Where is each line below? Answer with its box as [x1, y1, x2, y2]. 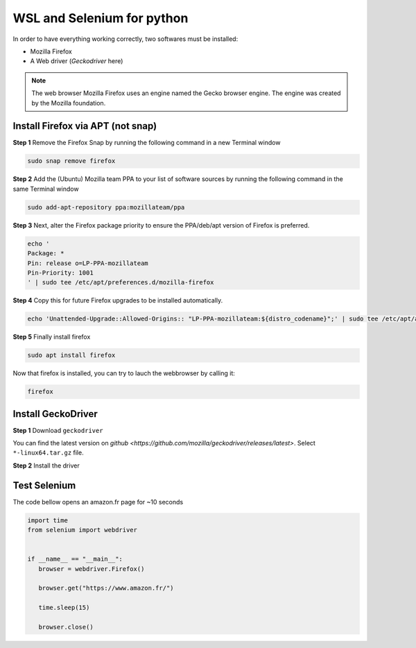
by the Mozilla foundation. [31, 99, 106, 107]
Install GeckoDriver [12, 408, 98, 420]
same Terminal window [12, 185, 79, 193]
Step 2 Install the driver [12, 461, 80, 470]
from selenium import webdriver [27, 526, 138, 534]
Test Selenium [12, 479, 76, 491]
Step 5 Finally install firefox [12, 333, 91, 341]
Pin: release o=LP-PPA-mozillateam [27, 259, 148, 267]
